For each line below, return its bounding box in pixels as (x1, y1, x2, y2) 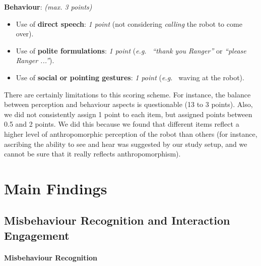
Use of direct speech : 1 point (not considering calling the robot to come (16, 18, 242, 29)
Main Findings (4, 178, 107, 198)
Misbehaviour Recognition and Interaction (4, 212, 230, 228)
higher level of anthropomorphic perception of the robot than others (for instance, (4, 128, 257, 139)
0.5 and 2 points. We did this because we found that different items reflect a (4, 119, 239, 129)
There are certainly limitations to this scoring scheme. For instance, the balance (4, 89, 251, 99)
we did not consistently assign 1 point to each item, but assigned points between (4, 109, 252, 119)
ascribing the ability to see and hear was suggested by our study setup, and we (4, 138, 247, 149)
